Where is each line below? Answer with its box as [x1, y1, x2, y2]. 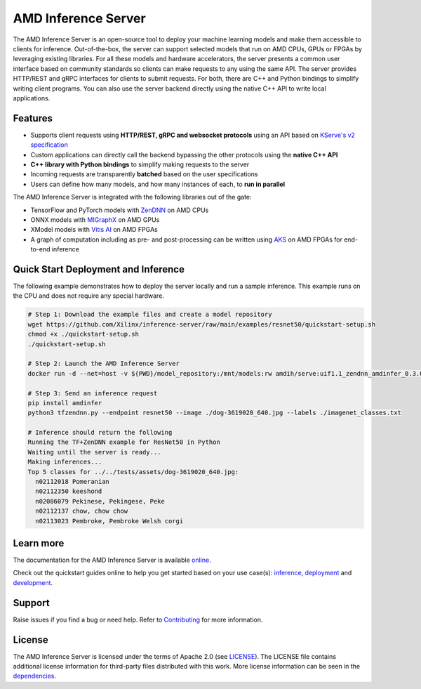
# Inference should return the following [27, 428, 173, 437]
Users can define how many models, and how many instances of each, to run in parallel [30, 180, 286, 188]
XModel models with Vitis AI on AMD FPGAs [30, 225, 158, 234]
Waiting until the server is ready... [27, 448, 161, 456]
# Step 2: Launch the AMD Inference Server [27, 360, 180, 368]
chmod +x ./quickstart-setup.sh [27, 330, 140, 339]
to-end [30, 245, 51, 254]
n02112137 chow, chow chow [35, 507, 128, 516]
